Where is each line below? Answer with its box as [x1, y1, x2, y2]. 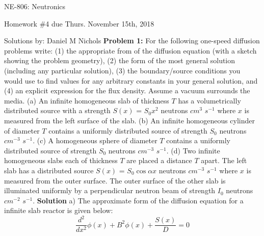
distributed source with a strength [4, 105, 111, 116]
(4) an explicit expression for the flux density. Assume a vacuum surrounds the [4, 85, 250, 96]
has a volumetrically [178, 95, 241, 106]
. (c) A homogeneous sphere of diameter [33, 135, 157, 146]
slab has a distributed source [4, 165, 94, 175]
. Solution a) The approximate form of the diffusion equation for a [33, 195, 244, 205]
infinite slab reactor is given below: [4, 205, 113, 216]
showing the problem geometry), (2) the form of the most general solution [4, 55, 235, 66]
